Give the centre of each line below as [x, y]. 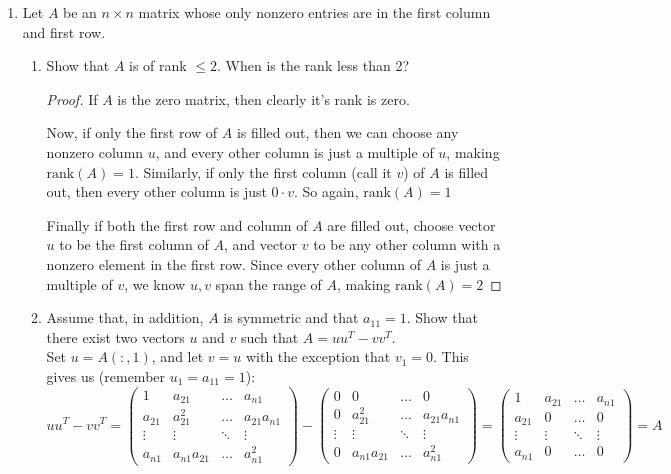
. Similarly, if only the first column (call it [263, 171]
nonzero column [95, 151]
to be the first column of [134, 244]
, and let [177, 356]
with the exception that [318, 356]
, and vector [260, 244]
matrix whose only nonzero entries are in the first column [314, 12]
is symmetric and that [291, 317]
